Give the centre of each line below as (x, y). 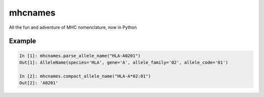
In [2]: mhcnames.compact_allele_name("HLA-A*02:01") (85, 76)
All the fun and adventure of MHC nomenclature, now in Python (73, 27)
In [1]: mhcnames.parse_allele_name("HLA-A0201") (80, 56)
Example (22, 41)
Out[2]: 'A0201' (39, 83)
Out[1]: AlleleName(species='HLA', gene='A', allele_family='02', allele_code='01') (124, 62)
